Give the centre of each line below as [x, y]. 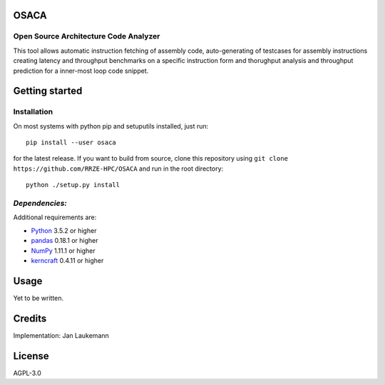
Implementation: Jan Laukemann [61, 335]
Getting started [48, 91]
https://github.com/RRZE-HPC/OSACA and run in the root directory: [118, 169]
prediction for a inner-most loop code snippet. [81, 71]
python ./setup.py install [73, 185]
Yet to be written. [38, 298]
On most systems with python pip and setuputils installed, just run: [111, 126]
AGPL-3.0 [27, 373]
